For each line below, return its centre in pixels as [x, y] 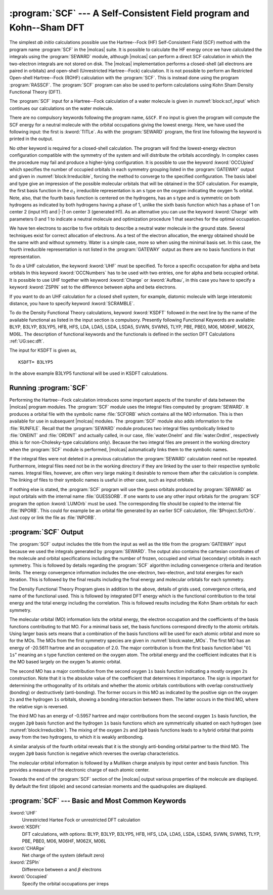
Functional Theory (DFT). [35, 92]
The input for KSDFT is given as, [43, 350]
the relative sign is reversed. [39, 706]
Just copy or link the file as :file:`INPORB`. [53, 518]
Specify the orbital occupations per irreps [65, 883]
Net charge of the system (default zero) [63, 855]
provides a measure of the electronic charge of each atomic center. [80, 770]
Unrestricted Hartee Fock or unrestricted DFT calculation [81, 820]
